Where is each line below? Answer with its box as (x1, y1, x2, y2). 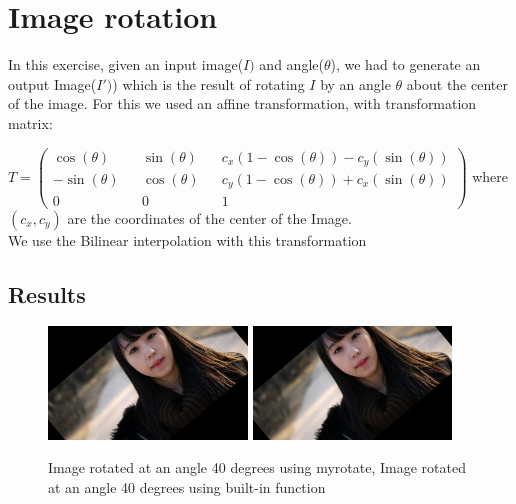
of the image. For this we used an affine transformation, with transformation (8, 93, 477, 114)
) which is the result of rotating (112, 73, 305, 94)
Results (8, 278, 86, 309)
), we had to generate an (330, 54, 481, 75)
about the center (406, 73, 508, 94)
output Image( (8, 73, 97, 94)
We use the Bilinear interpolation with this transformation (8, 229, 367, 250)
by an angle (320, 73, 391, 94)
